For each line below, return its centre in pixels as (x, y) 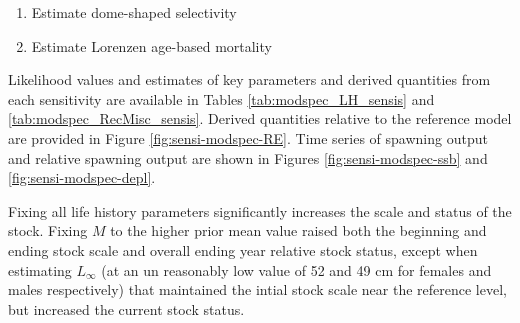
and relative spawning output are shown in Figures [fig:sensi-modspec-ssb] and (248, 157)
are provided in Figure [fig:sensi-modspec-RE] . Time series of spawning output (248, 137)
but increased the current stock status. (126, 308)
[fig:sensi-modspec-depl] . (82, 177)
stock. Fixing (48, 230)
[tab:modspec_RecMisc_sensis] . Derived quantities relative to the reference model (260, 118)
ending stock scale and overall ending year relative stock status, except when (243, 249)
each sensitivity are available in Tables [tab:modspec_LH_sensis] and (221, 98)
